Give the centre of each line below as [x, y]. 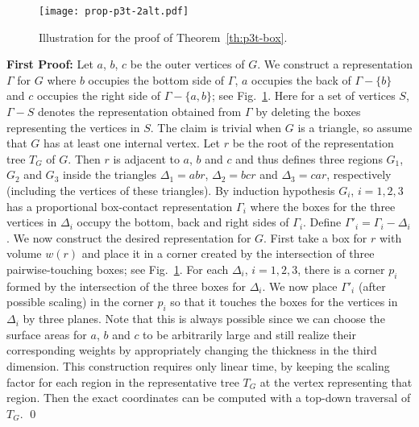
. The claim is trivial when [216, 127]
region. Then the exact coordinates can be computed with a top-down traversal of [209, 398]
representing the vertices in [73, 127]
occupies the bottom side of [156, 79]
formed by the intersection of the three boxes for [127, 286]
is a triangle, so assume [355, 127]
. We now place [300, 286]
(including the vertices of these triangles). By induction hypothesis [171, 190]
